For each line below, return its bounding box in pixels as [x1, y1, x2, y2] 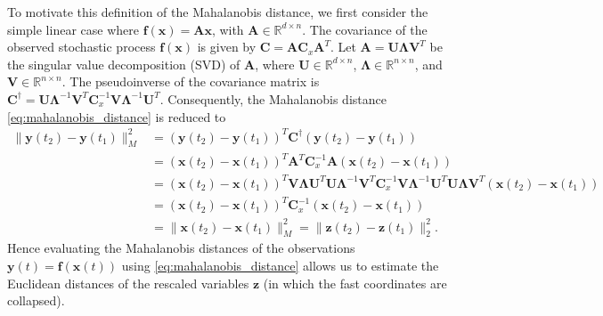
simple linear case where [7, 20, 139, 38]
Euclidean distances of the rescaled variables [7, 273, 249, 292]
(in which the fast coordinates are [263, 273, 447, 292]
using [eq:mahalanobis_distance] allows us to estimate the [121, 256, 439, 274]
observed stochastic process [7, 37, 156, 56]
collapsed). [7, 291, 65, 310]
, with [211, 20, 244, 38]
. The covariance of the [302, 20, 428, 38]
